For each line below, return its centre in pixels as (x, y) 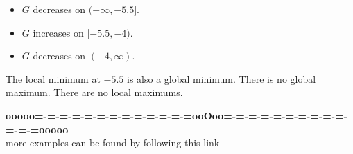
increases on (58, 32)
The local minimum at (53, 78)
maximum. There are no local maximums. (94, 92)
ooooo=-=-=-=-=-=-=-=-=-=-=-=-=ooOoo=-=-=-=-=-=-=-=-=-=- (177, 115)
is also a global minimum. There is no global (222, 78)
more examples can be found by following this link (113, 143)
